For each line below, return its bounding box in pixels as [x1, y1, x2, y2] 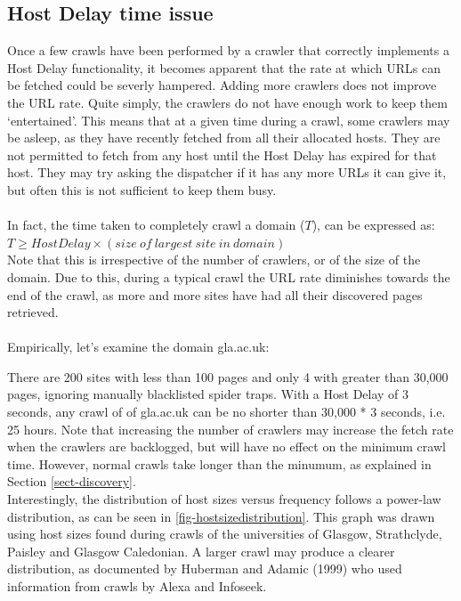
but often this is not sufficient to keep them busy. [7, 180, 277, 199]
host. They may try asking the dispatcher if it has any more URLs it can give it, [7, 163, 447, 182]
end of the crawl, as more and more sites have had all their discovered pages [7, 285, 423, 304]
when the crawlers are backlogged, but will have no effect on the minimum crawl [7, 437, 446, 456]
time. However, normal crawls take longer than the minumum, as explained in [7, 454, 432, 473]
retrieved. [7, 303, 59, 321]
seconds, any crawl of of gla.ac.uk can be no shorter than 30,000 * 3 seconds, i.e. [7, 402, 446, 421]
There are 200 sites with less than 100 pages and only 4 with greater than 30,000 [7, 367, 449, 386]
